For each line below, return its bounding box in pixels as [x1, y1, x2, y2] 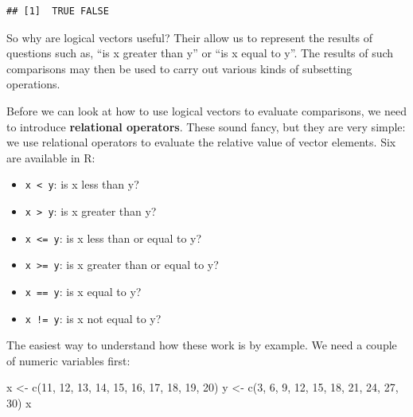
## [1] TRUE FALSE [6, 6, 109, 17]
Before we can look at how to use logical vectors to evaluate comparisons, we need [6, 102, 407, 119]
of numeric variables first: [6, 352, 131, 368]
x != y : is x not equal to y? [25, 310, 162, 326]
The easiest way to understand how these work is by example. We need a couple [6, 337, 397, 353]
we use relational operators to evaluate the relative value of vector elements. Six [6, 134, 396, 150]
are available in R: [6, 149, 95, 166]
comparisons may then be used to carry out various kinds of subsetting [6, 60, 353, 76]
